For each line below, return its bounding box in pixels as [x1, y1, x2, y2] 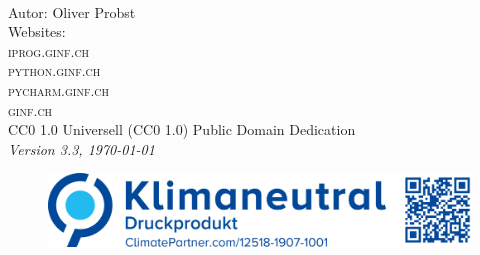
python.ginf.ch [8, 60, 101, 81]
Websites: [8, 21, 66, 42]
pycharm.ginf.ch [8, 79, 110, 100]
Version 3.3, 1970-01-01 [8, 138, 155, 159]
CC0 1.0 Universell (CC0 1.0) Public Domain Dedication [8, 119, 356, 140]
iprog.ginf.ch [8, 40, 90, 61]
